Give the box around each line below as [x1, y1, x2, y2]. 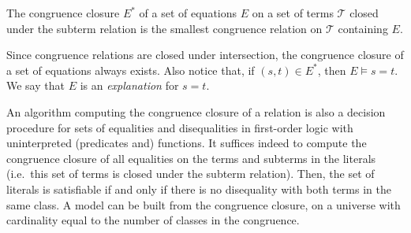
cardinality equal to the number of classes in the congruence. [6, 212, 300, 228]
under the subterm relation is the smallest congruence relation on [6, 20, 323, 36]
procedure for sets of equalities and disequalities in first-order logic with [6, 119, 353, 135]
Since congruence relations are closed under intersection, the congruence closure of [6, 46, 404, 63]
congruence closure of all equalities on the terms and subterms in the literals [6, 150, 376, 166]
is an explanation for [80, 77, 179, 94]
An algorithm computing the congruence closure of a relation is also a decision [6, 103, 386, 120]
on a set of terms [252, 5, 334, 20]
